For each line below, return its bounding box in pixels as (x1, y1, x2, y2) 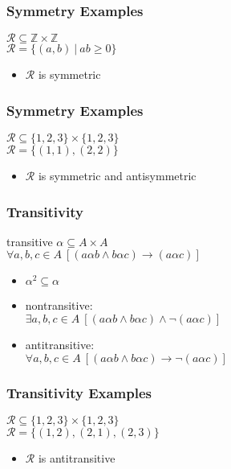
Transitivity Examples (6, 382, 152, 402)
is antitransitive (38, 449, 115, 466)
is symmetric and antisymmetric (38, 167, 197, 184)
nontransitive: (25, 297, 93, 314)
